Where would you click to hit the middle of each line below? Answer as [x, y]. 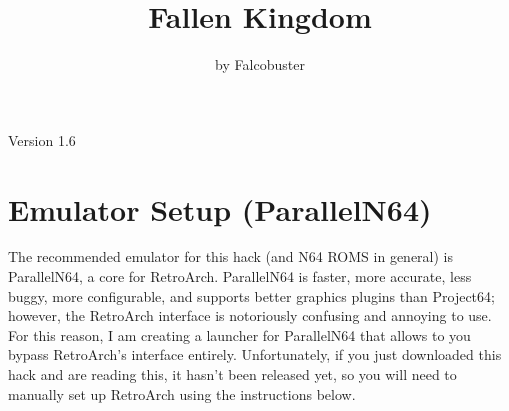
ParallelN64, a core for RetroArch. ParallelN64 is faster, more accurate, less [240, 276]
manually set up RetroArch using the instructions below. [182, 393]
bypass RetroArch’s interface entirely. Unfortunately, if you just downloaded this [255, 354]
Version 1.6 [42, 139]
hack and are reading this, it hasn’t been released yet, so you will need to [232, 374]
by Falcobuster [260, 64]
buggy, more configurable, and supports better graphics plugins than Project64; [251, 295]
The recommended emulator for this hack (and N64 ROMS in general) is [230, 256]
